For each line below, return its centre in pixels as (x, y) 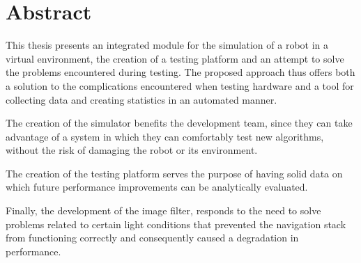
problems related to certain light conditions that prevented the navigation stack (176, 224)
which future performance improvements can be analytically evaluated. (157, 187)
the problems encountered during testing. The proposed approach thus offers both (180, 72)
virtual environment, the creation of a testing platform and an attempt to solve (175, 58)
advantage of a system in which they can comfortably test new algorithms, (165, 136)
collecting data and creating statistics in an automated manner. (141, 99)
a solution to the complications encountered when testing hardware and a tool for (180, 85)
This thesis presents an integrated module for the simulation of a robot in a (167, 45)
